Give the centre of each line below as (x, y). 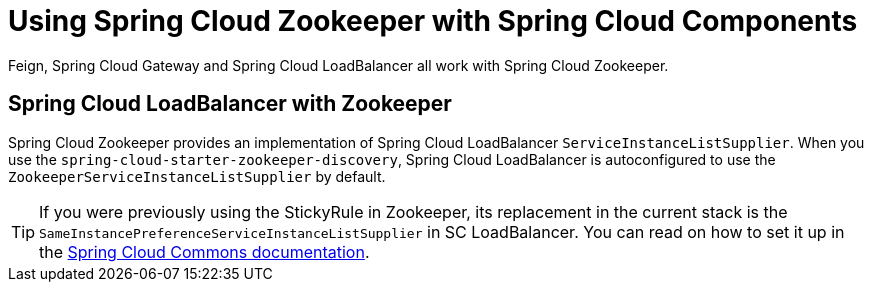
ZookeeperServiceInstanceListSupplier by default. (197, 176)
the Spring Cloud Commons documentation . (204, 251)
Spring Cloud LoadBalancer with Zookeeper (230, 104)
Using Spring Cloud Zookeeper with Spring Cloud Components (433, 21)
